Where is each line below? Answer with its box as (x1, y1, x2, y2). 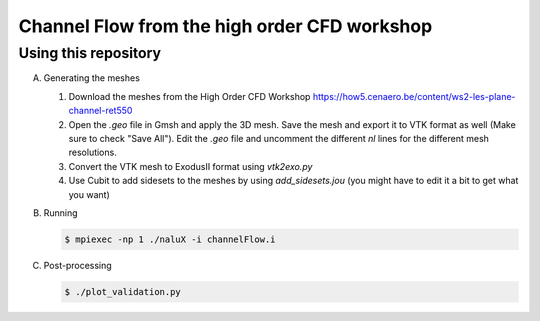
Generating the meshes (43, 72, 140, 84)
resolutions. (68, 146, 117, 159)
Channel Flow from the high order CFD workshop (18, 15, 433, 37)
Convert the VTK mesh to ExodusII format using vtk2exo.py (68, 160, 313, 172)
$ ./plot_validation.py (64, 286, 182, 297)
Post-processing (43, 259, 112, 271)
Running (43, 206, 79, 219)
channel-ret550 (68, 105, 133, 117)
